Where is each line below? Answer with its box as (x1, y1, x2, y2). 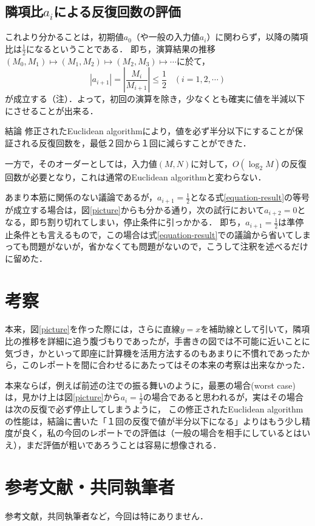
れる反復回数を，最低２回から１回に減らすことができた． (21, 137, 251, 149)
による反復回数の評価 (53, 2, 181, 21)
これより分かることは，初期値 (5, 30, 124, 43)
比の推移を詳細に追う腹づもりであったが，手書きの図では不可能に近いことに (5, 335, 311, 347)
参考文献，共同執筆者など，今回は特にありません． (5, 509, 208, 522)
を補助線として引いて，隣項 (200, 323, 310, 335)
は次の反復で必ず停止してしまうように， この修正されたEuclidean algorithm (5, 403, 303, 415)
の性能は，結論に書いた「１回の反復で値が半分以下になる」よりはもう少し (5, 414, 302, 427)
